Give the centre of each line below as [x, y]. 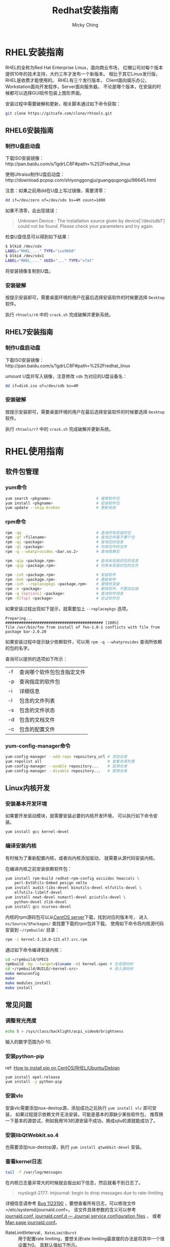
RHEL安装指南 [35, 52]
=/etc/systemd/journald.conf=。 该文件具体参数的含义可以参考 [71, 1210]
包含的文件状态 [37, 710]
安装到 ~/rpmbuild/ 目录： [32, 930]
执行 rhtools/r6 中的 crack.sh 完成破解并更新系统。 [59, 314]
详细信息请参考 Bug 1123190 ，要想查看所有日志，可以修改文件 [71, 1203]
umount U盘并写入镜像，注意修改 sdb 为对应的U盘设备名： [66, 376]
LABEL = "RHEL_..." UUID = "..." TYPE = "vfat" [50, 260]
